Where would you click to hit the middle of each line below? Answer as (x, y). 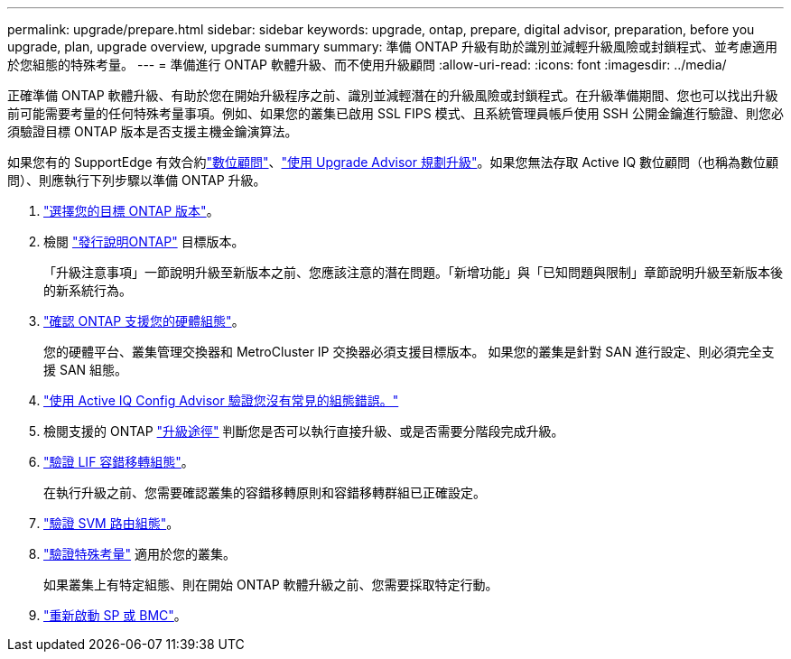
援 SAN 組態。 (86, 370)
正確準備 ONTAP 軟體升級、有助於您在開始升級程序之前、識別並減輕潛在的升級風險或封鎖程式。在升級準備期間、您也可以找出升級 (393, 95)
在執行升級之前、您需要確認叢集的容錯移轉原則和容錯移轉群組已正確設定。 (265, 492)
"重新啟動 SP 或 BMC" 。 (115, 615)
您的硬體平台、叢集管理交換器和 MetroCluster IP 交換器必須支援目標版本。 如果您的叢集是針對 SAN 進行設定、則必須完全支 (409, 352)
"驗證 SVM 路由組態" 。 (112, 523)
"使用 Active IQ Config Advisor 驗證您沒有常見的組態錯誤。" (221, 400)
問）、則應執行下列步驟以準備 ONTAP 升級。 (137, 180)
